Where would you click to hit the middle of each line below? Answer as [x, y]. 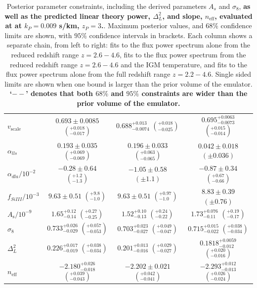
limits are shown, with [38, 35]
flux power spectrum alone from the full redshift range [88, 74]
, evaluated [234, 16]
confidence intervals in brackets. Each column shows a [171, 35]
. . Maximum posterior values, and [152, 25]
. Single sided [231, 74]
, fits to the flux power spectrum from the [183, 54]
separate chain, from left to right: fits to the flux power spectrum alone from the [128, 45]
